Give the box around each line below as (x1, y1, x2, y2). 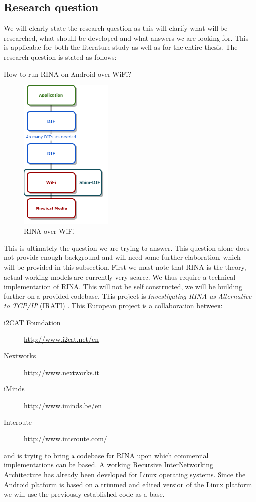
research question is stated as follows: (4, 51, 117, 62)
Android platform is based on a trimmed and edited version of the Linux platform (4, 479, 252, 489)
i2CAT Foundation (4, 317, 61, 327)
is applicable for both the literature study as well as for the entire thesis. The (4, 42, 238, 52)
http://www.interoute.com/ (24, 433, 107, 444)
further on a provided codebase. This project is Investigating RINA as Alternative (4, 291, 252, 301)
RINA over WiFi (24, 226, 74, 236)
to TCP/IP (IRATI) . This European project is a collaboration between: (4, 300, 223, 311)
